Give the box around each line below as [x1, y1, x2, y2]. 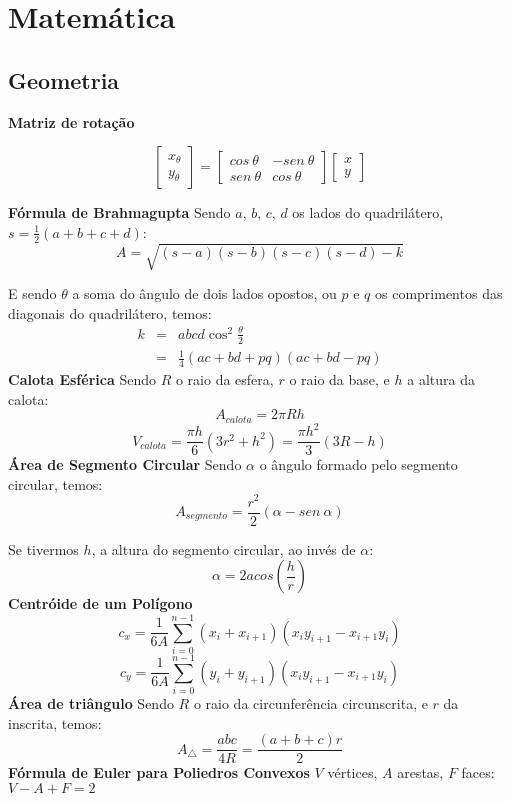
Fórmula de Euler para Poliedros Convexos [8, 762, 310, 783]
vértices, [327, 762, 378, 783]
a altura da [407, 369, 475, 390]
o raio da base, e [289, 369, 390, 390]
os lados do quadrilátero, [292, 202, 444, 223]
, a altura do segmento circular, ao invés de [91, 538, 356, 559]
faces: [461, 762, 495, 783]
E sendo [8, 283, 57, 304]
